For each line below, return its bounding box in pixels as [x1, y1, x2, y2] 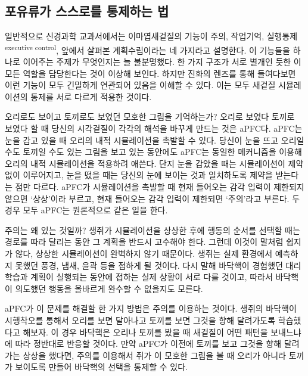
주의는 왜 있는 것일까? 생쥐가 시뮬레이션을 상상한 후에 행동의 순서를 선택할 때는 [5, 223, 300, 236]
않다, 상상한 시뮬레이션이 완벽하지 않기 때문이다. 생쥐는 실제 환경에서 [15, 247, 273, 259]
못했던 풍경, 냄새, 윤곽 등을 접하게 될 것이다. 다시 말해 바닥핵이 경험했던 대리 [15, 259, 301, 271]
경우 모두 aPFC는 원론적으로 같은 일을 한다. [5, 204, 168, 216]
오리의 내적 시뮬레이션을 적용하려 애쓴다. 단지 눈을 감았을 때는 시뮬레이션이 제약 [5, 157, 304, 169]
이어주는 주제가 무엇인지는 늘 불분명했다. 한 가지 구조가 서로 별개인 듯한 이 [23, 55, 301, 68]
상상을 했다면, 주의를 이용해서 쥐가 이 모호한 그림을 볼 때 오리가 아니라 [23, 349, 286, 361]
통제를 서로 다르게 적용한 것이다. [30, 90, 152, 102]
